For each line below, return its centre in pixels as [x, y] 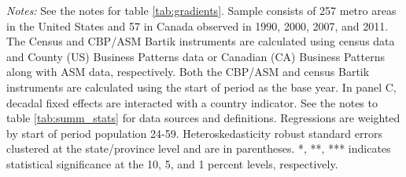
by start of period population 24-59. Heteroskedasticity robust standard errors [194, 133]
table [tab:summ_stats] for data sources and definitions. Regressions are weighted [203, 118]
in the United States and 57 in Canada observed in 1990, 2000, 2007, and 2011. [197, 25]
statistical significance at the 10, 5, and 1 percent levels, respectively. [172, 163]
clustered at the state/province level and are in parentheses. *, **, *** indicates [199, 148]
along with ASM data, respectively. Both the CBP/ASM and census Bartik [188, 72]
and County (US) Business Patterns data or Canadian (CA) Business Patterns [196, 56]
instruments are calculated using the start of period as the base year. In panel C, [201, 87]
